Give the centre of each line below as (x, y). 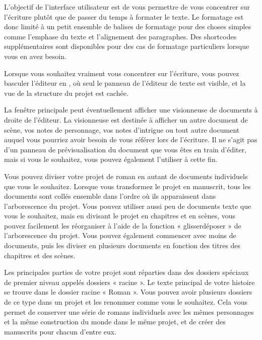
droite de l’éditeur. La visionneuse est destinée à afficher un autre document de (126, 119)
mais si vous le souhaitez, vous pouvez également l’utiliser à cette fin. (111, 159)
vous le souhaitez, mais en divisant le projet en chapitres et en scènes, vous (120, 216)
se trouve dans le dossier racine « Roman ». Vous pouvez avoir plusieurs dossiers (128, 292)
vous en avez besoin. (35, 56)
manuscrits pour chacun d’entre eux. (60, 331)
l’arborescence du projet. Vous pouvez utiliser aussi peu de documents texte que (128, 206)
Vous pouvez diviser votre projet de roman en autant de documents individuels (126, 176)
